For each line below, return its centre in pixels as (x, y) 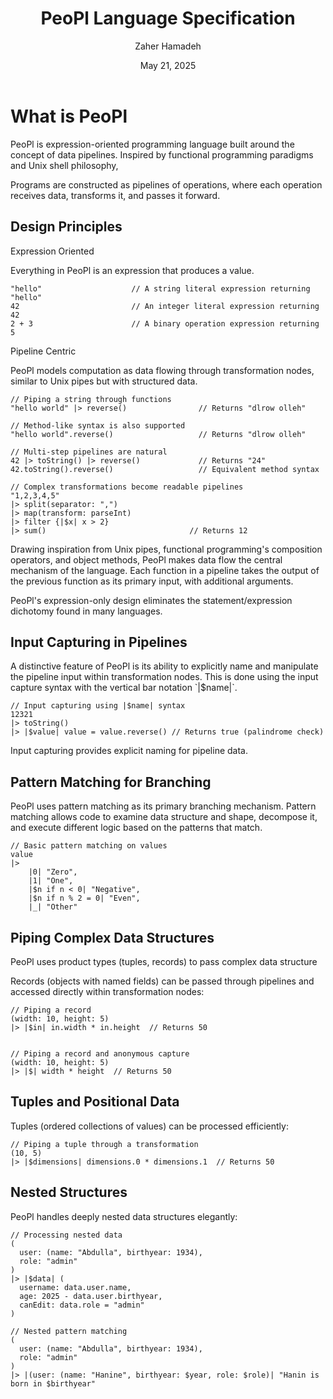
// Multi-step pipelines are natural (89, 452)
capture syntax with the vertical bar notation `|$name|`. (124, 688)
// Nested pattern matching (69, 1331)
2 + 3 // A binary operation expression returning (165, 323)
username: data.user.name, (75, 1287)
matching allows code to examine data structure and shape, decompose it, (164, 817)
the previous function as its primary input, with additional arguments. (152, 581)
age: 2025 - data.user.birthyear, (91, 1296)
